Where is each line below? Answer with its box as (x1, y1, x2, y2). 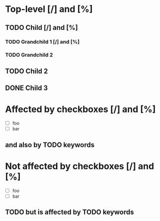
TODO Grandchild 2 (5, 51, 53, 58)
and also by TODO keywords (5, 140, 95, 149)
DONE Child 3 (5, 84, 48, 93)
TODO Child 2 (5, 67, 48, 75)
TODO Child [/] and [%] (5, 23, 78, 32)
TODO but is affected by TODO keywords (5, 208, 134, 217)
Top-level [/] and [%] (5, 3, 93, 15)
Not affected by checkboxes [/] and (5, 160, 155, 172)
